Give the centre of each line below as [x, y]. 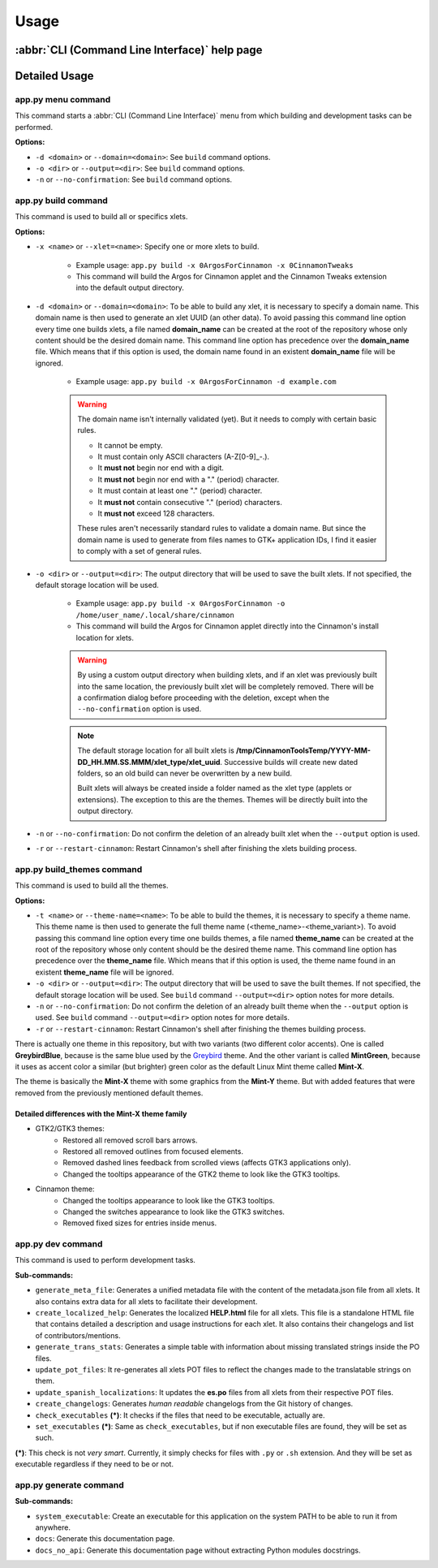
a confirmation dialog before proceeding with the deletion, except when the [204, 698]
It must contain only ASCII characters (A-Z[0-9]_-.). [184, 457]
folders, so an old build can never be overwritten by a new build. [185, 773]
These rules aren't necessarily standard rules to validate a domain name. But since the [222, 529]
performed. [34, 127]
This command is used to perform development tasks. [105, 1260]
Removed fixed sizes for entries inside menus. [140, 1223]
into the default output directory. [130, 287]
